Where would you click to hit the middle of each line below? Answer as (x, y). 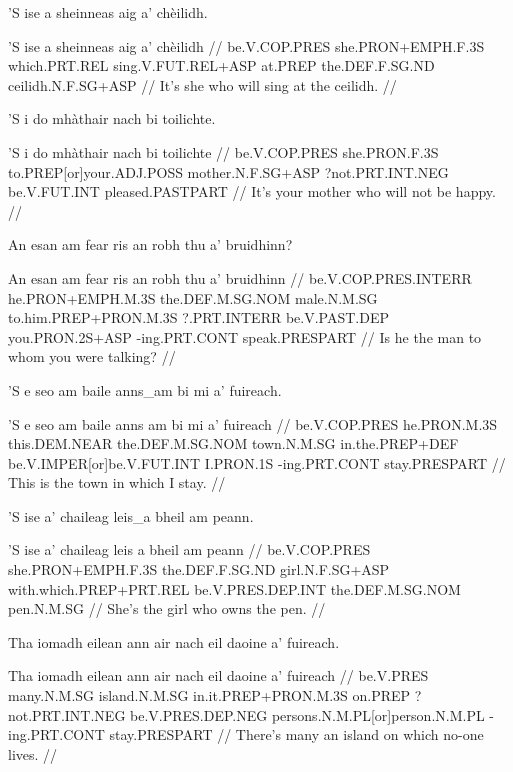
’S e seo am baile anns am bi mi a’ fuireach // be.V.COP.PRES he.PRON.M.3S (253, 423)
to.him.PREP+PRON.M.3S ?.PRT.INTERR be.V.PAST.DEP (199, 317)
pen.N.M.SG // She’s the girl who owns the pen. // (167, 608)
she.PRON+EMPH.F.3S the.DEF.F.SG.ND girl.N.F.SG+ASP (199, 569)
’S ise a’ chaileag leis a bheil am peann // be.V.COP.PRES (189, 549)
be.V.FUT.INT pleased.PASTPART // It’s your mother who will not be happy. (252, 191)
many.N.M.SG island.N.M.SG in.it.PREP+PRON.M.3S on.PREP (209, 695)
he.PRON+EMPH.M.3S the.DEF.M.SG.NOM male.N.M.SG (193, 297)
